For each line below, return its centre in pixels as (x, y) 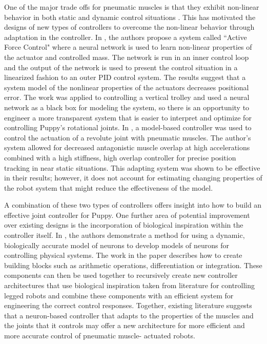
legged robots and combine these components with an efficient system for (119, 295)
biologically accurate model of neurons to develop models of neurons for (117, 245)
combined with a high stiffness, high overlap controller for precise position (120, 157)
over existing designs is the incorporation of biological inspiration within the (124, 225)
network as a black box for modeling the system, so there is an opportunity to (127, 107)
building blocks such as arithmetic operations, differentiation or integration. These (133, 265)
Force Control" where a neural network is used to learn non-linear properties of (128, 47)
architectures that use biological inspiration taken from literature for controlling (130, 285)
